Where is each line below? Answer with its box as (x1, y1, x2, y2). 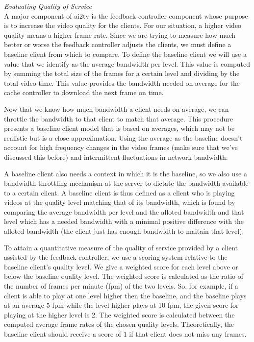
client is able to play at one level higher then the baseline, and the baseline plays (4, 290, 247, 300)
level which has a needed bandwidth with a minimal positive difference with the (4, 216, 244, 226)
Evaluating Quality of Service (4, 1, 92, 11)
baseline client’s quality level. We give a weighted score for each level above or (4, 261, 238, 271)
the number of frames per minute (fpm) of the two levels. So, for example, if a (4, 281, 238, 291)
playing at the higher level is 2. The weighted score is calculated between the (4, 309, 235, 319)
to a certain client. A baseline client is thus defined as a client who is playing (4, 187, 235, 197)
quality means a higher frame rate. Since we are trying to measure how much (4, 29, 236, 40)
